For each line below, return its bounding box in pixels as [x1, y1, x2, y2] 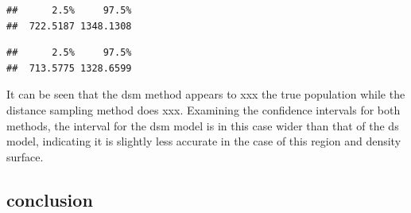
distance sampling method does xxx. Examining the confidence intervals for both [6, 101, 401, 118]
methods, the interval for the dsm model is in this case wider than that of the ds [6, 117, 399, 134]
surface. [6, 148, 44, 165]
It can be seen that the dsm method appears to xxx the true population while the [6, 86, 405, 103]
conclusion [6, 187, 93, 211]
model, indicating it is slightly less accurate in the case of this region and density [6, 133, 401, 149]
